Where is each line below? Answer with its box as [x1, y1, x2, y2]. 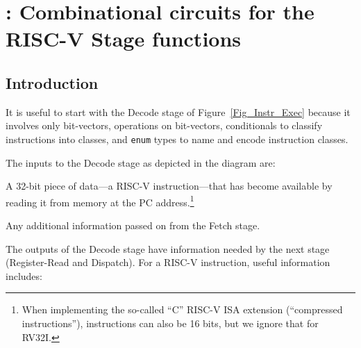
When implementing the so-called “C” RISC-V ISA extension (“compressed [22, 302, 343, 317]
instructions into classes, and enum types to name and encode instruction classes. [6, 131, 349, 146]
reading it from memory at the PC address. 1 [6, 192, 194, 209]
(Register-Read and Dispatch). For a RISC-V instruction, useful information [6, 255, 330, 270]
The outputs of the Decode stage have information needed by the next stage [6, 241, 330, 256]
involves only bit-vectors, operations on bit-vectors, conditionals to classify [6, 118, 323, 133]
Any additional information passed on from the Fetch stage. [6, 218, 260, 233]
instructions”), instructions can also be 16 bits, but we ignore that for [22, 316, 319, 331]
